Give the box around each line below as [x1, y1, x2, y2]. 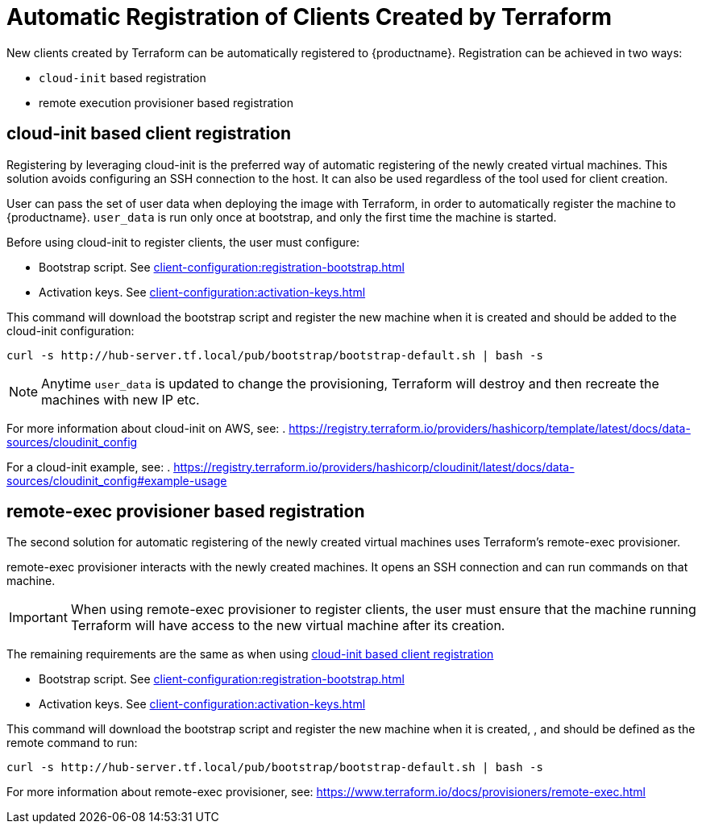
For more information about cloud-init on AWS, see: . [6, 421, 286, 435]
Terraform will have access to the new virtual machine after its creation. [70, 617, 505, 634]
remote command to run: [6, 736, 138, 750]
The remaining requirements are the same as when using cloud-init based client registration [6, 647, 494, 662]
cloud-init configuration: [6, 323, 135, 338]
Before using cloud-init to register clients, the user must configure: [6, 234, 360, 249]
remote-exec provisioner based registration [6, 501, 365, 522]
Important [9, 609, 68, 626]
